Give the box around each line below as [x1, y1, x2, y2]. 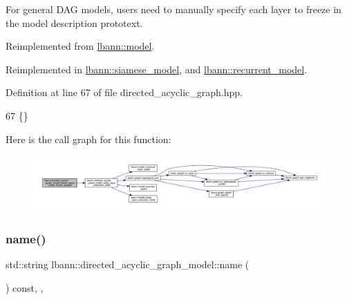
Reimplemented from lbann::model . [6, 39, 155, 53]
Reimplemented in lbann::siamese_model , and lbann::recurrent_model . [6, 62, 308, 76]
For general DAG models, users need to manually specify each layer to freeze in [6, 2, 341, 16]
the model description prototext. [6, 15, 143, 30]
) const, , [6, 280, 44, 294]
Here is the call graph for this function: [6, 131, 171, 146]
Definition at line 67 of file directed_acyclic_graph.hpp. [6, 85, 243, 100]
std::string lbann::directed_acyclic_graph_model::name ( [6, 257, 250, 272]
